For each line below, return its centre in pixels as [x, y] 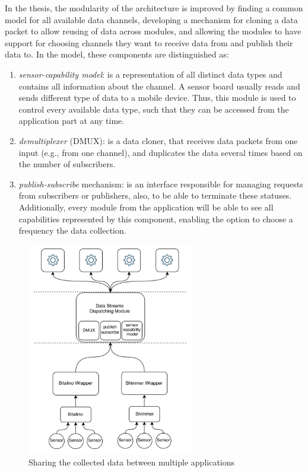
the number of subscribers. [67, 164]
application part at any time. [72, 121]
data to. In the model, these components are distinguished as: [117, 54]
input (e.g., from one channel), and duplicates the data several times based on [161, 152]
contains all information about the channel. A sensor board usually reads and [159, 86]
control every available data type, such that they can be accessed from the [154, 109]
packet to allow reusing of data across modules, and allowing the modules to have [153, 31]
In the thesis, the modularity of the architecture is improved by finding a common [154, 8]
